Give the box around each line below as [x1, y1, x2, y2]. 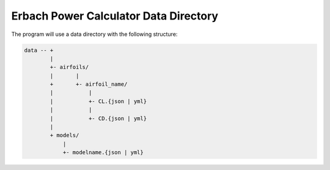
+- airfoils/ [50, 64, 89, 71]
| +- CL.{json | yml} [50, 97, 147, 105]
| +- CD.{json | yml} [50, 115, 147, 122]
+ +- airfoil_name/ [50, 81, 128, 88]
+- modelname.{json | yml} [62, 149, 144, 156]
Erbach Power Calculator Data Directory [11, 9, 219, 23]
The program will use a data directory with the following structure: [11, 30, 178, 38]
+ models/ [50, 132, 79, 139]
